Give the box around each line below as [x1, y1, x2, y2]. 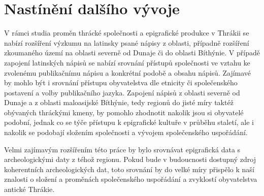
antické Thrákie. [4, 184, 55, 194]
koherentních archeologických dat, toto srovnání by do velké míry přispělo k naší [4, 164, 254, 174]
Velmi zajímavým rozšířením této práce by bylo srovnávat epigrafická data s [4, 144, 241, 154]
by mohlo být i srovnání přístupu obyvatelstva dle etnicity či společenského [4, 77, 238, 88]
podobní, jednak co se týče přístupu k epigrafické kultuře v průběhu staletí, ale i [4, 117, 254, 127]
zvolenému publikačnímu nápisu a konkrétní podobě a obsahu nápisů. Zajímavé [4, 67, 251, 78]
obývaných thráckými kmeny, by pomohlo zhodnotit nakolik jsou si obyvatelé [4, 107, 244, 117]
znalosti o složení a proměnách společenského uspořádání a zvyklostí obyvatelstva [4, 174, 257, 184]
